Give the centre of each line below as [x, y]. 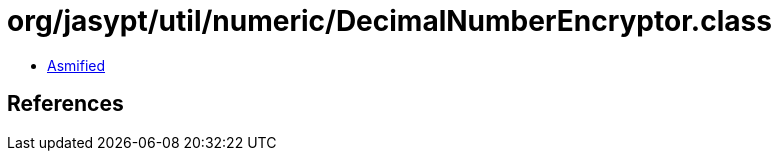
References [65, 104]
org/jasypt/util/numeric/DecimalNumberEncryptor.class [389, 21]
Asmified [76, 65]
